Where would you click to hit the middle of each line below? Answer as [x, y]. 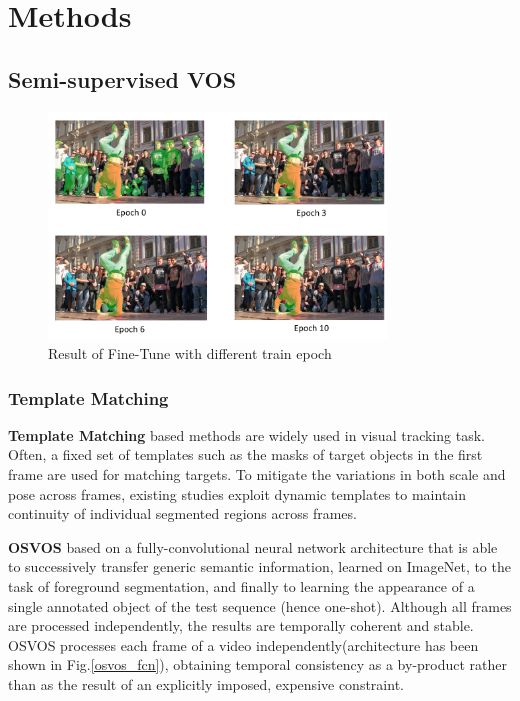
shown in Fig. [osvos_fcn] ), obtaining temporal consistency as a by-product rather [258, 664]
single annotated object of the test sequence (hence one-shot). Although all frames [260, 605]
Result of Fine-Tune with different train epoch [190, 353]
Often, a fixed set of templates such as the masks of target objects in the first [245, 454]
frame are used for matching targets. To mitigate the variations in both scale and [257, 474]
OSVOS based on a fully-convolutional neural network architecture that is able [253, 546]
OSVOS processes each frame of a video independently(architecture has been [243, 644]
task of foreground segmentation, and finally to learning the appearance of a [241, 586]
